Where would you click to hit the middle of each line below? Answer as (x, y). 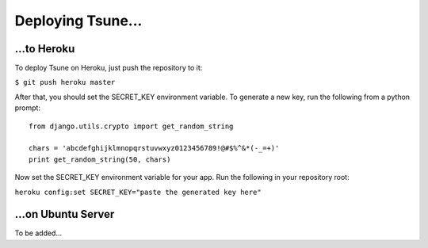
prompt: (28, 108)
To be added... (38, 233)
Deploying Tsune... (78, 21)
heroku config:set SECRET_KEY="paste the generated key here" (138, 192)
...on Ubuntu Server (65, 214)
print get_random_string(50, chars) (100, 159)
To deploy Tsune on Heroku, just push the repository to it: (109, 68)
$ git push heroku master (65, 82)
